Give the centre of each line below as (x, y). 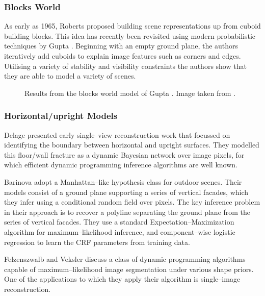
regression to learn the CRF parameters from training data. (97, 242)
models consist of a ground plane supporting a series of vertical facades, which (126, 192)
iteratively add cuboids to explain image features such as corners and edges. (123, 56)
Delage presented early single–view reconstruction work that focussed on (117, 134)
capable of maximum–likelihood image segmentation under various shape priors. (129, 269)
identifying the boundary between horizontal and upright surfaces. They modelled (132, 145)
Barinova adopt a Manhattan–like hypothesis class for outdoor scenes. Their (123, 181)
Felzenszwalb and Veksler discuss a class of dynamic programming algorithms (125, 259)
